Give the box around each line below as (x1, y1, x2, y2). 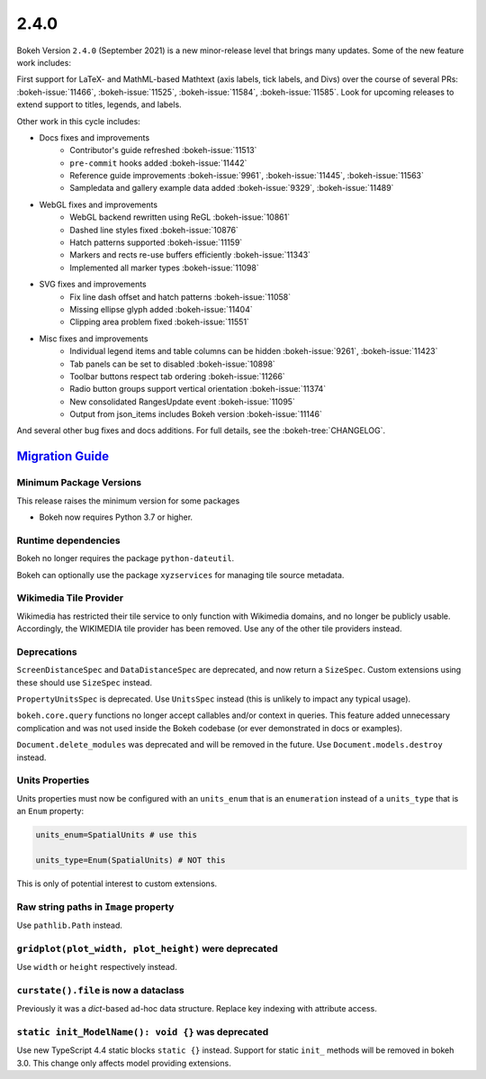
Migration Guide (16, 449, 110, 464)
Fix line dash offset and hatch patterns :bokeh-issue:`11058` (69, 291, 292, 302)
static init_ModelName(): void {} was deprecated (16, 1026, 269, 1038)
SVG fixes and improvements (39, 279, 148, 290)
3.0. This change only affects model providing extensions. (16, 1057, 231, 1068)
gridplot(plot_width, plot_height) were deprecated (16, 942, 278, 955)
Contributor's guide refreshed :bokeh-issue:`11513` (69, 145, 257, 156)
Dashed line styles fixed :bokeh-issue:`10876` (69, 224, 238, 235)
